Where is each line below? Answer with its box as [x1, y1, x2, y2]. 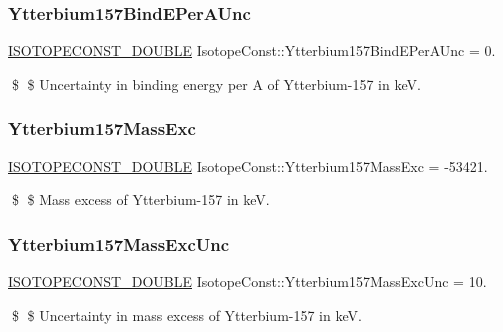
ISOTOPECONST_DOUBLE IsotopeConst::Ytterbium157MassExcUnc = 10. [8, 271, 487, 292]
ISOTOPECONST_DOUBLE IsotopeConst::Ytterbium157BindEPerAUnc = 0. [8, 40, 496, 61]
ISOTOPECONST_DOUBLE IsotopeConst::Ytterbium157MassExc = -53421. [8, 155, 488, 176]
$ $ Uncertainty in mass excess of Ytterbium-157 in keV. [11, 304, 362, 325]
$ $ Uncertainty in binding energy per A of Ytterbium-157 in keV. [11, 73, 421, 94]
